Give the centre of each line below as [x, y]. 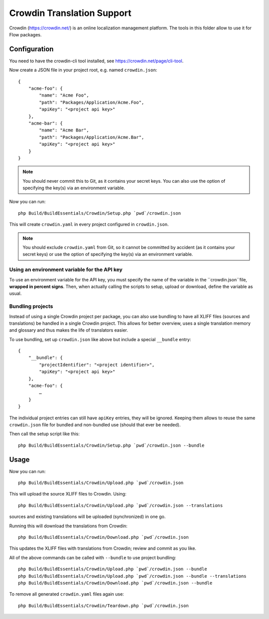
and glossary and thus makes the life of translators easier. [68, 330]
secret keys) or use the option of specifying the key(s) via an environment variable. [108, 254]
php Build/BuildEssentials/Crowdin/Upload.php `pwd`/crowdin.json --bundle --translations [132, 576]
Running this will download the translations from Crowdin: [68, 526]
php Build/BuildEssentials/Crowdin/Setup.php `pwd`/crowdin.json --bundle [111, 445]
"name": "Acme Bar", [64, 130]
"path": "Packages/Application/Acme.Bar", [92, 137]
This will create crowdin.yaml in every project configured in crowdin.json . [89, 225]
